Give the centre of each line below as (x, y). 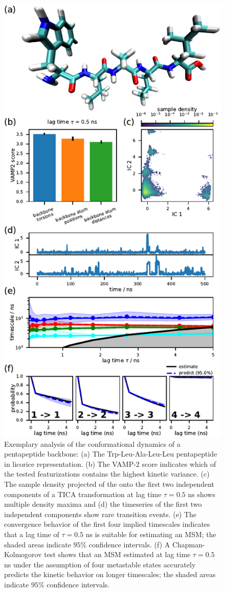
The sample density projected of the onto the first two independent (109, 484)
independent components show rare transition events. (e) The (100, 514)
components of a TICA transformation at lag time (83, 494)
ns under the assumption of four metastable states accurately (100, 564)
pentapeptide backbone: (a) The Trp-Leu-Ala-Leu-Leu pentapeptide (111, 454)
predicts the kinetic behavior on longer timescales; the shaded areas (110, 574)
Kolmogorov (23, 554)
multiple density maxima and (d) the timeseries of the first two (103, 504)
